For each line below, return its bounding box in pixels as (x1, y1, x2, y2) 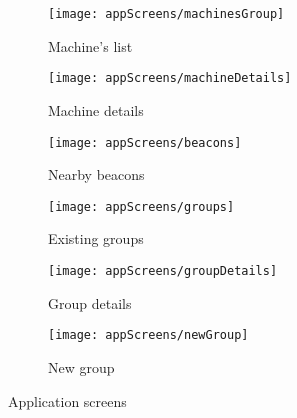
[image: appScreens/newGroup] (48, 328, 249, 343)
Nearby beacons (48, 164, 145, 185)
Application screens (8, 390, 127, 411)
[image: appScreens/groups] (48, 199, 235, 214)
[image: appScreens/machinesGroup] (48, 7, 285, 21)
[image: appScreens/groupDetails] (48, 264, 278, 278)
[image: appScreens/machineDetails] (48, 71, 292, 86)
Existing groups (48, 228, 144, 249)
